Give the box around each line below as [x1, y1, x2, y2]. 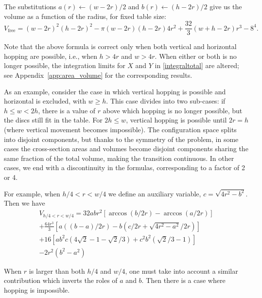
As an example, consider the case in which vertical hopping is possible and [4, 86, 226, 96]
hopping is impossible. [4, 284, 70, 295]
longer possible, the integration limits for [4, 60, 125, 70]
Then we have [4, 198, 45, 208]
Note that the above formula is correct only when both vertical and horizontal [4, 41, 237, 52]
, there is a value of [38, 105, 96, 115]
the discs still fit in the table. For [4, 115, 103, 125]
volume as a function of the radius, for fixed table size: [4, 11, 166, 21]
